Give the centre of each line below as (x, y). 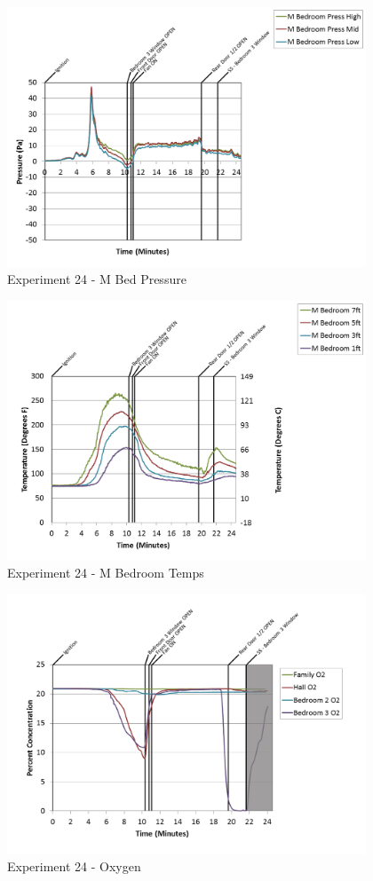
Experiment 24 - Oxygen (74, 866)
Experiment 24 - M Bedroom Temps (106, 573)
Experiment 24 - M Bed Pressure (97, 279)
